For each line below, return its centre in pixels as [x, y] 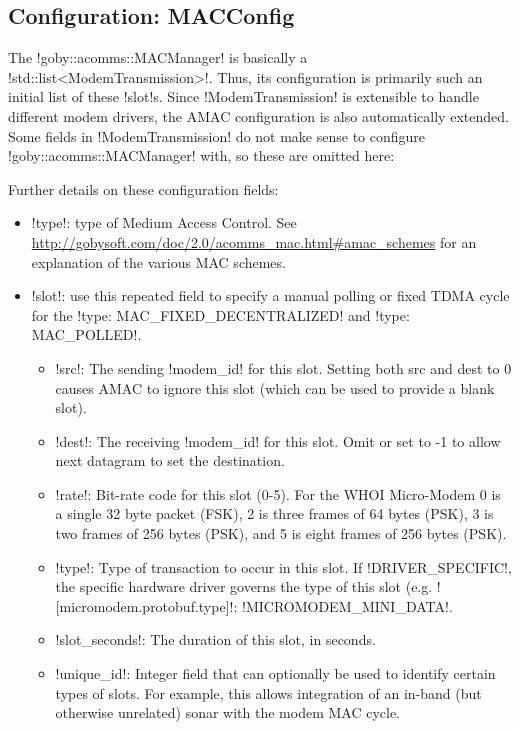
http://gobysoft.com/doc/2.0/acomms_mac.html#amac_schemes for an [254, 241]
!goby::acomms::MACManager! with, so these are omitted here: [201, 155]
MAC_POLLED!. [86, 334]
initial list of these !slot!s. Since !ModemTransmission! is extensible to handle [243, 96]
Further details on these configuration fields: [143, 188]
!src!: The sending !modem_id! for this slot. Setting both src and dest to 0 [283, 367]
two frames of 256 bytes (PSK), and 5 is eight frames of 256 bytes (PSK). [281, 533]
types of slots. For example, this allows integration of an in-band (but [268, 692]
